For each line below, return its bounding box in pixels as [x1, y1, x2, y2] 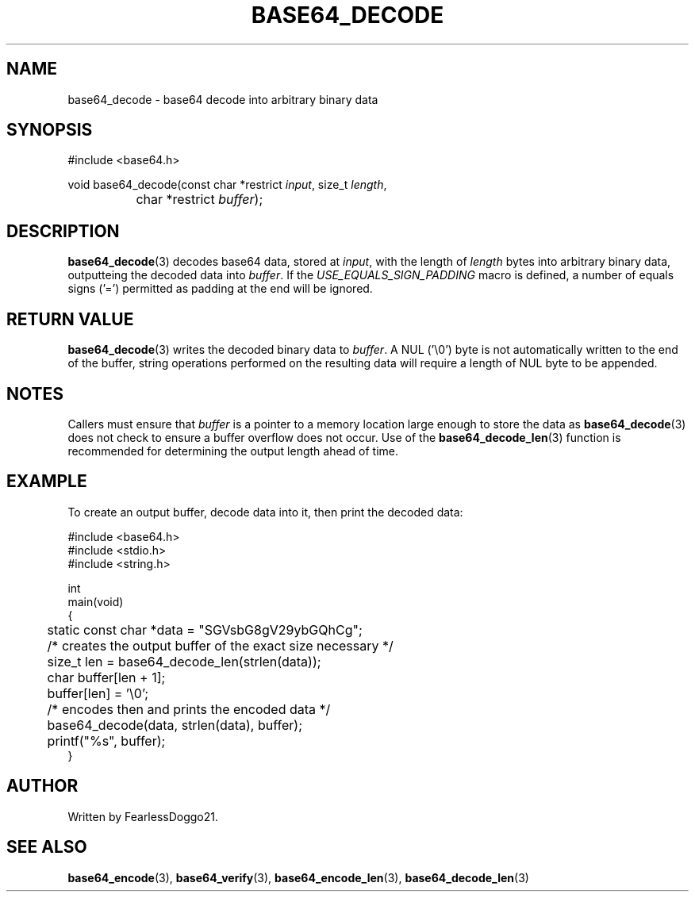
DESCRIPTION [6, 221, 120, 241]
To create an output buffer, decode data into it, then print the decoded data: [67, 505, 463, 519]
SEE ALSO [6, 837, 87, 858]
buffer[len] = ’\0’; [47, 685, 148, 701]
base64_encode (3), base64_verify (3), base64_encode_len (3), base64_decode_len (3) [67, 870, 529, 885]
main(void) [67, 594, 124, 608]
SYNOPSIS [6, 120, 93, 140]
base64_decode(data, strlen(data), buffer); [47, 716, 302, 733]
